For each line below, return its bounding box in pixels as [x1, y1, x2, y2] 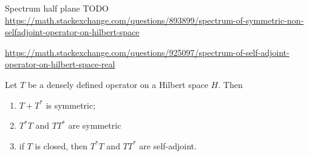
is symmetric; [46, 98, 96, 111]
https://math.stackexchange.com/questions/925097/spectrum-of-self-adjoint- [5, 46, 290, 58]
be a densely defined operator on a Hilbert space [27, 78, 208, 90]
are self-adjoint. [139, 139, 197, 152]
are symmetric [68, 119, 121, 132]
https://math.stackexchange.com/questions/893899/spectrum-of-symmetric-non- [5, 13, 304, 26]
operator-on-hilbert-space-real [5, 58, 115, 70]
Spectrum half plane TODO [5, 2, 109, 14]
